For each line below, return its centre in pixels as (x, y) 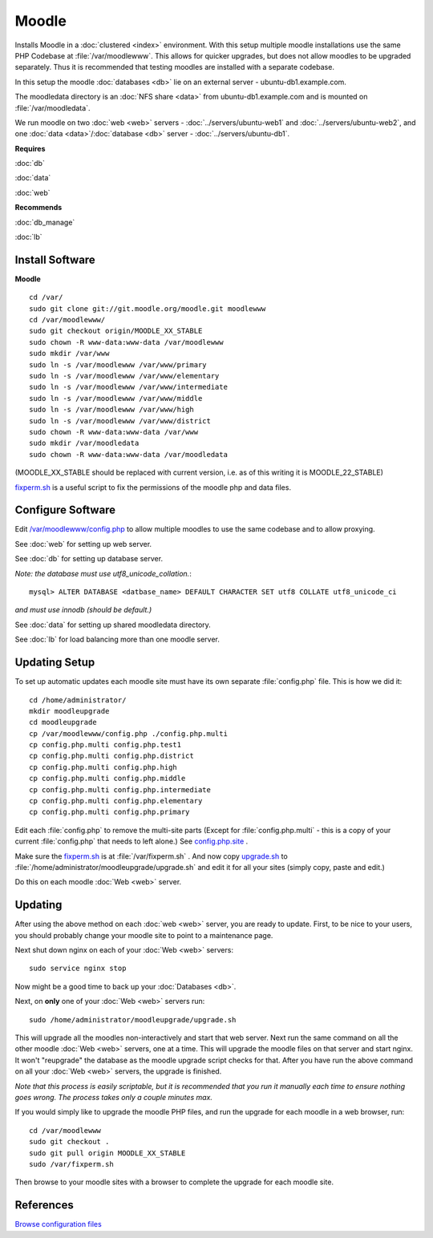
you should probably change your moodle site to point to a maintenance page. (144, 935)
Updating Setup (55, 663)
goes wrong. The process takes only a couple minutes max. (113, 1097)
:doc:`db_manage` (45, 222)
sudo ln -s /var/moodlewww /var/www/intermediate (129, 387)
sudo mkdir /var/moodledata (84, 443)
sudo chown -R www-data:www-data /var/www (114, 432)
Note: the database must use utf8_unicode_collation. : (103, 573)
